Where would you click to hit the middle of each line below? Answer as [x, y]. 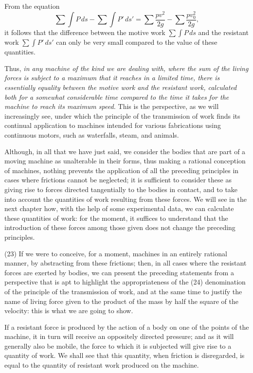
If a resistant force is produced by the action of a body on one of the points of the [127, 327]
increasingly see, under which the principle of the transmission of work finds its [122, 115]
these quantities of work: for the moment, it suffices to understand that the [116, 218]
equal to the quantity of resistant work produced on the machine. [102, 365]
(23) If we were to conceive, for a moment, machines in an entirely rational [116, 253]
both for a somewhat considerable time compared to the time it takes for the [117, 97]
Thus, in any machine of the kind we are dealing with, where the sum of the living [126, 68]
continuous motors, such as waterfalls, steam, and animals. [92, 135]
